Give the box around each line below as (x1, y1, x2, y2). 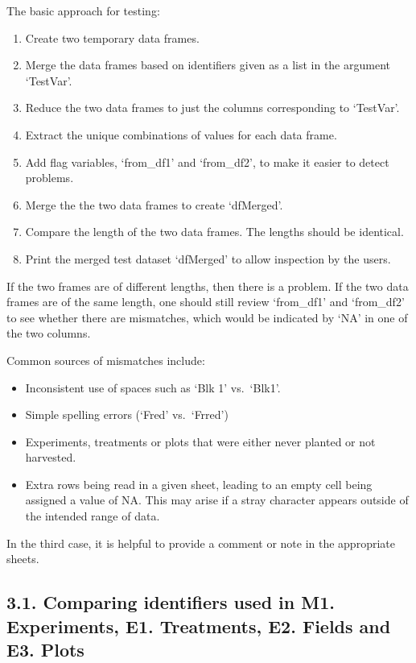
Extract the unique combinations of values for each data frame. (25, 126, 337, 143)
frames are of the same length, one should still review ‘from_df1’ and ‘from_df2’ (6, 293, 405, 310)
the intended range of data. (25, 508, 160, 524)
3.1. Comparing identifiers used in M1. (6, 590, 335, 615)
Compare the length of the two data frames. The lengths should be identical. (25, 223, 404, 240)
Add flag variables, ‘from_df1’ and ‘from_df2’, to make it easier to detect (25, 153, 389, 170)
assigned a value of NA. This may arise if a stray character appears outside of (25, 491, 409, 508)
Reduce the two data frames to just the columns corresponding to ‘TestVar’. (25, 99, 400, 116)
